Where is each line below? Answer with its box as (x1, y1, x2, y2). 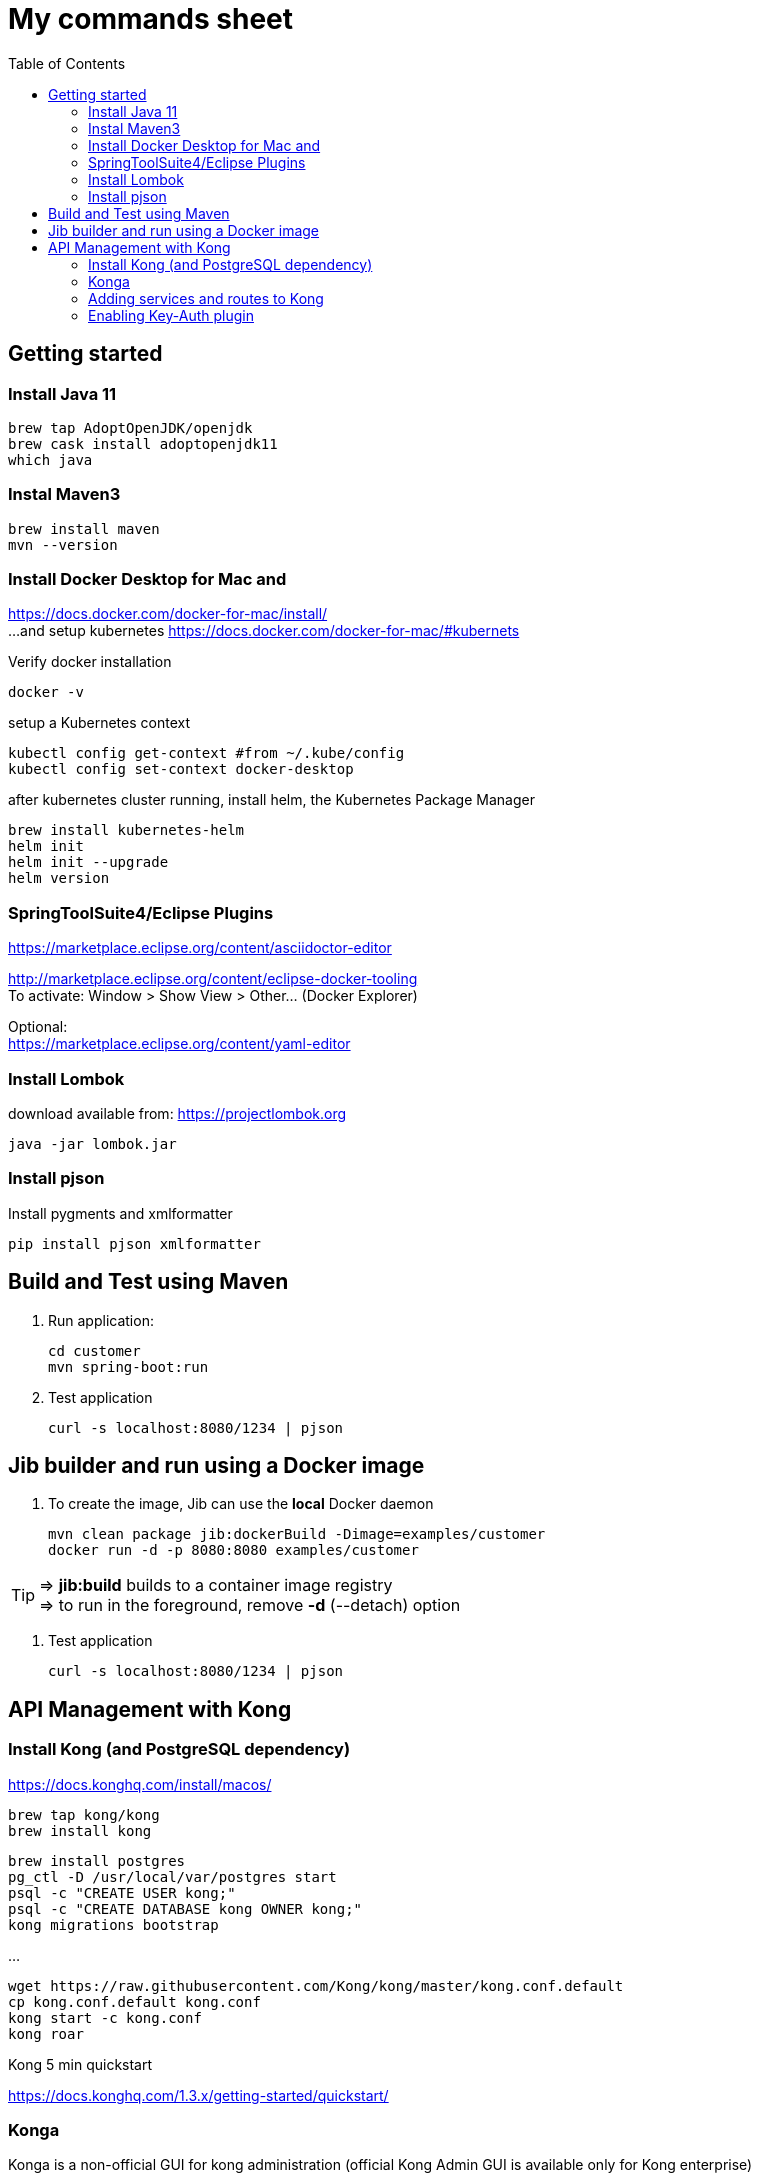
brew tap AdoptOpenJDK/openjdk (8, 419, 253, 436)
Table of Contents (8, 54, 126, 72)
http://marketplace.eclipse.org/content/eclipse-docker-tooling (8, 970, 418, 988)
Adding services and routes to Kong (88, 289, 324, 307)
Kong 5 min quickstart (8, 2055, 153, 2073)
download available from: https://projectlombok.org (8, 1104, 347, 1122)
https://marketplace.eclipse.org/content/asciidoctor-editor (8, 939, 392, 957)
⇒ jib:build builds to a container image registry (39, 1575, 393, 1596)
